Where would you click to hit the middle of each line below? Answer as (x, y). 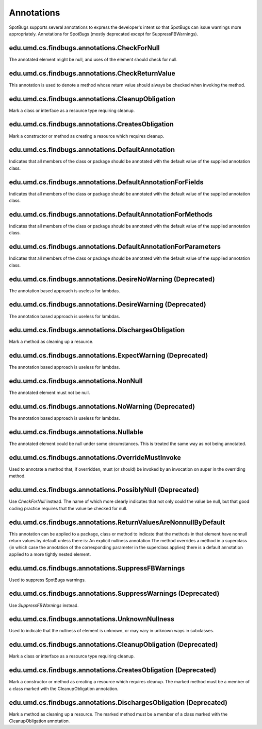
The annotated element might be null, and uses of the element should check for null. (93, 59)
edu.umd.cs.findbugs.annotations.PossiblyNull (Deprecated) (104, 490)
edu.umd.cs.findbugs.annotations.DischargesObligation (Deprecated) (118, 702)
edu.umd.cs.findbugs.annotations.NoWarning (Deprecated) (102, 407)
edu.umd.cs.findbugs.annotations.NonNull (76, 381)
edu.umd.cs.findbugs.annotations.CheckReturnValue (92, 73)
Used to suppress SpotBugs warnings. (47, 580)
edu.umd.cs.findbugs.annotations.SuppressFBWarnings (97, 568)
